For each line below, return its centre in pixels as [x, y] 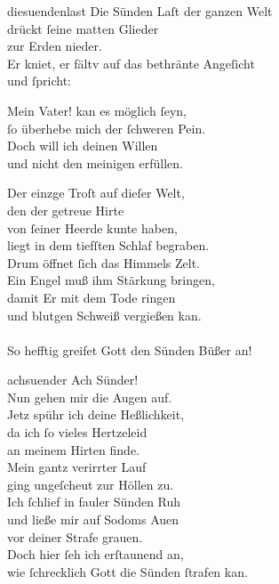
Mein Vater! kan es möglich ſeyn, [97, 110]
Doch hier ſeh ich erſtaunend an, [96, 554]
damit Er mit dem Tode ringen [92, 297]
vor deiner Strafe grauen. [75, 536]
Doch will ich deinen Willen [83, 146]
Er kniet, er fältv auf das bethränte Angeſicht [131, 63]
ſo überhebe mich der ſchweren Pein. [107, 128]
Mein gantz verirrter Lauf [77, 467]
